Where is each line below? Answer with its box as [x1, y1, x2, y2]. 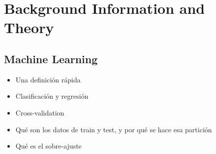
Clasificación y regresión [15, 91, 89, 101]
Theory [4, 17, 54, 38]
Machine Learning [4, 51, 98, 66]
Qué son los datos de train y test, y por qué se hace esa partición [15, 124, 212, 134]
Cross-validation [15, 107, 64, 117]
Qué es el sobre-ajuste [15, 141, 82, 151]
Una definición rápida [15, 74, 81, 84]
